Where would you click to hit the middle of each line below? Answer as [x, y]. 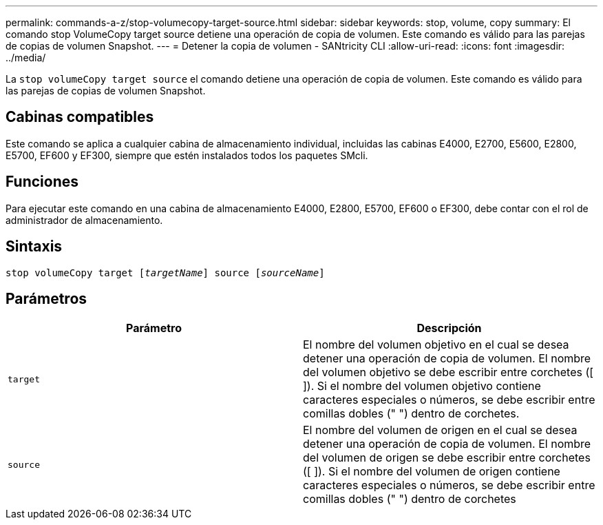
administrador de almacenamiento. [84, 220]
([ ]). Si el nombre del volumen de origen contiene [432, 472]
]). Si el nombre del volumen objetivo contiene [422, 386]
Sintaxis [34, 247]
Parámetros [46, 298]
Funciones [42, 182]
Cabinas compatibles [80, 117]
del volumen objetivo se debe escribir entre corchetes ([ [448, 372]
